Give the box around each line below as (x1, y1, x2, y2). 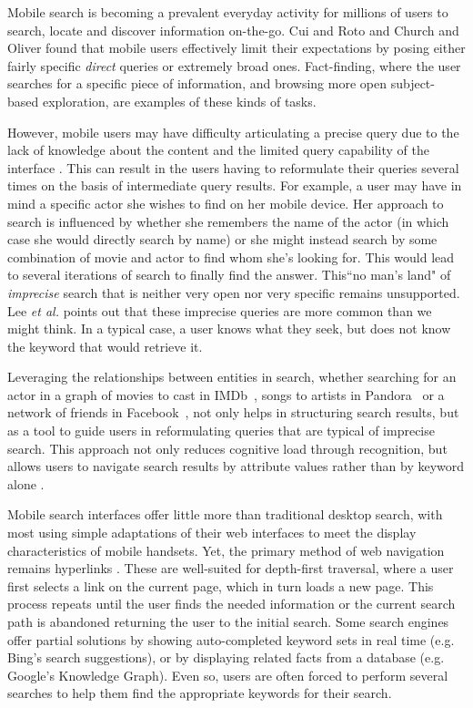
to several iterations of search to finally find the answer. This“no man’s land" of (7, 265, 451, 284)
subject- (390, 74, 435, 93)
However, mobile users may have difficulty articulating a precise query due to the (7, 122, 459, 141)
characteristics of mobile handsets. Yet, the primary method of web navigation (7, 540, 445, 559)
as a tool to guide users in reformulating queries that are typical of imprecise (7, 421, 435, 440)
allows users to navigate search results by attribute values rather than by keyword (7, 457, 465, 476)
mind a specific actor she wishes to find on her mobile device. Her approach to (7, 193, 444, 212)
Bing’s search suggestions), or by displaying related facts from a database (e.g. (7, 648, 445, 667)
